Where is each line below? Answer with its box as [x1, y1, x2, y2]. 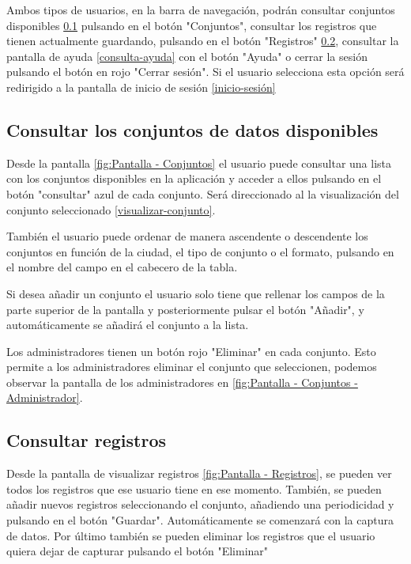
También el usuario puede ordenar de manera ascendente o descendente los [6, 228, 368, 244]
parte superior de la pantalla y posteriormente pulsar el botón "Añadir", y [6, 301, 364, 317]
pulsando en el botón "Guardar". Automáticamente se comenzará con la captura [6, 512, 394, 528]
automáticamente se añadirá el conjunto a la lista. [6, 316, 249, 333]
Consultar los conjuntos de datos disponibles [6, 117, 379, 142]
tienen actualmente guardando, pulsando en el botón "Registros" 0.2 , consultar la [6, 32, 399, 49]
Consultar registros [6, 428, 166, 452]
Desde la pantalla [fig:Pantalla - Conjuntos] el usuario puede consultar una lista [6, 154, 392, 171]
